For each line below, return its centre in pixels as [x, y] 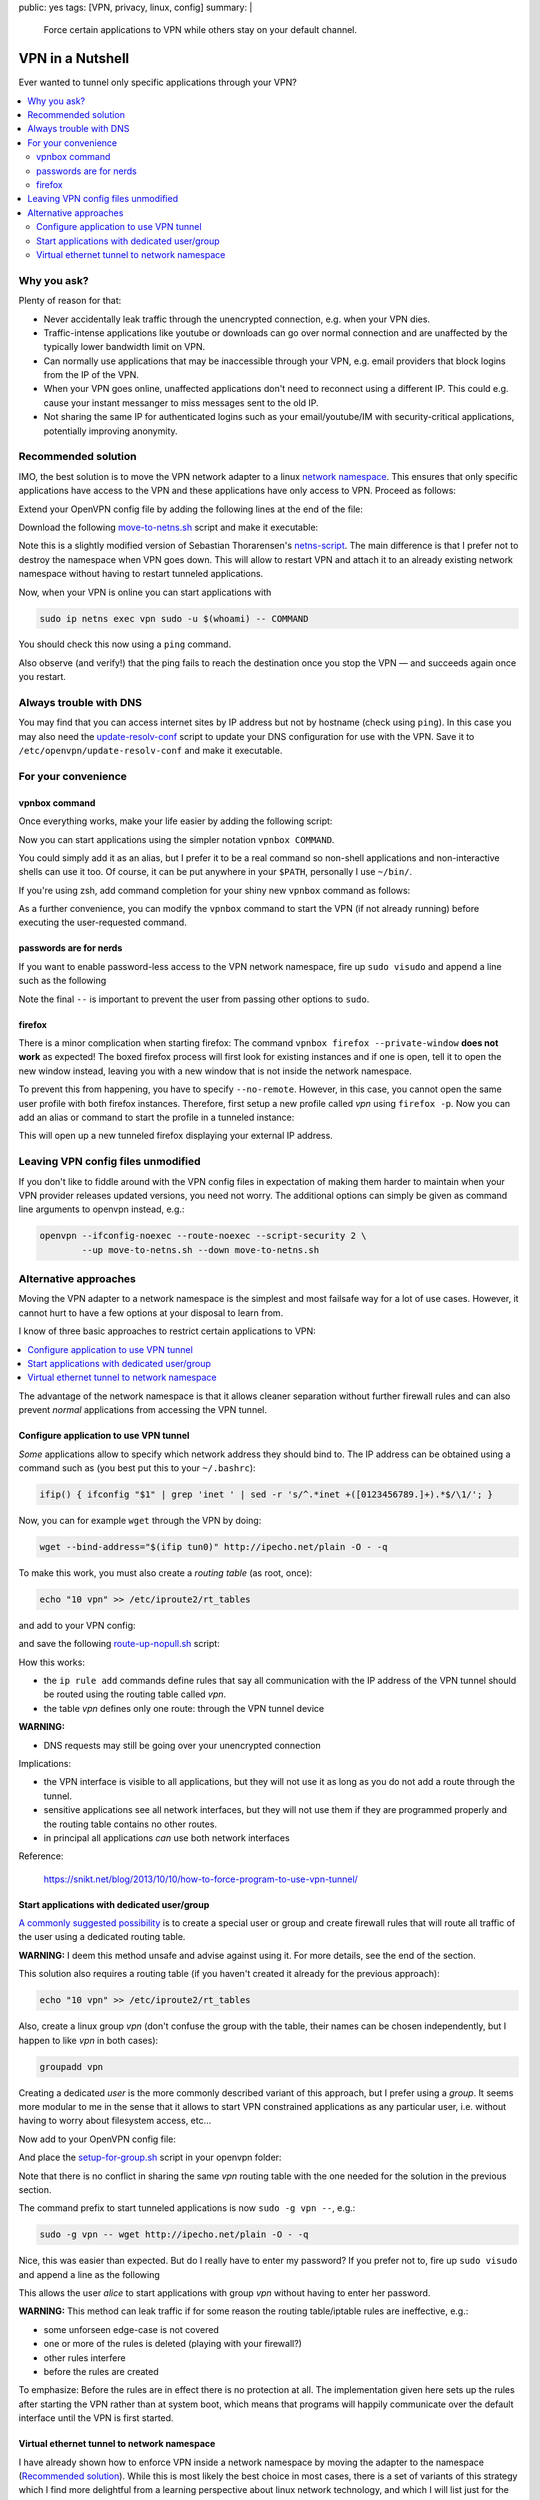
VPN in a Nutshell [74, 58]
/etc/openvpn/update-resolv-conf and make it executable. [150, 751]
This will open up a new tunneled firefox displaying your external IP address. [176, 1136]
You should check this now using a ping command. [125, 644]
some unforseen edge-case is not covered [131, 2329]
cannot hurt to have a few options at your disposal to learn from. [151, 1312]
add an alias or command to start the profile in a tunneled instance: [156, 1117]
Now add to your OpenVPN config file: [97, 2139]
